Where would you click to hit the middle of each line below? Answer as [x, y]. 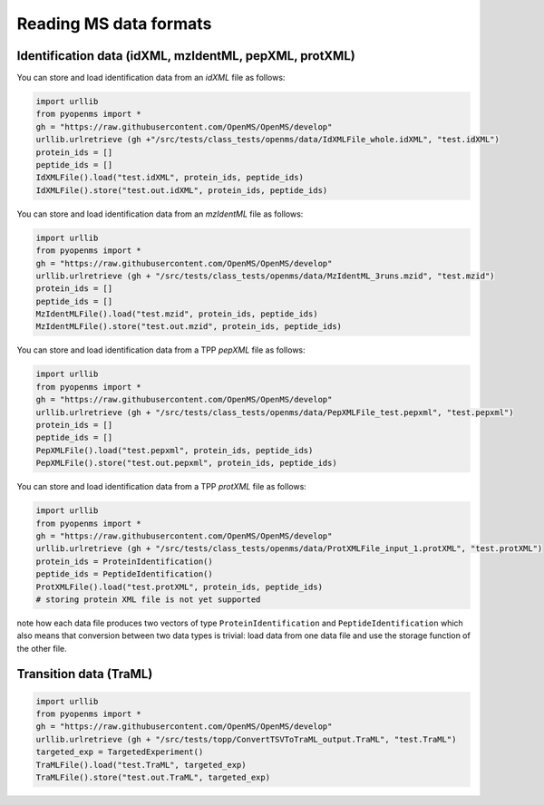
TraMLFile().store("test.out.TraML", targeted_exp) [153, 777]
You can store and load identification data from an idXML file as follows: [151, 78]
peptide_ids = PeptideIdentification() [124, 574]
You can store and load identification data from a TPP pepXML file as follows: [161, 350]
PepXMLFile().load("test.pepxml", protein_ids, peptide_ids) [175, 450]
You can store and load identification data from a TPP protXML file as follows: [162, 487]
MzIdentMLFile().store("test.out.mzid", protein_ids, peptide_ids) [189, 327]
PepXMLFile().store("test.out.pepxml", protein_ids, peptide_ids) [186, 463]
